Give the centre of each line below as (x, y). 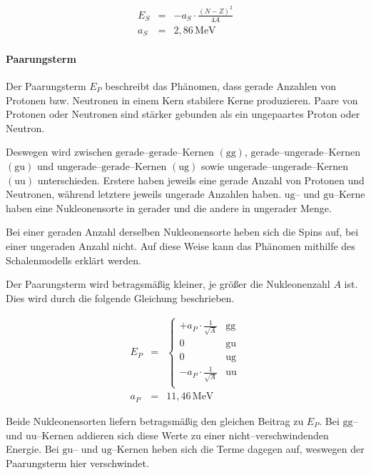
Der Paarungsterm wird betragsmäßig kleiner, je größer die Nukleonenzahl (168, 284)
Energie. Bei (32, 449)
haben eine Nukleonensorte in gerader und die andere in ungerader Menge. (169, 207)
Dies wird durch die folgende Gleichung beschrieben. (120, 297)
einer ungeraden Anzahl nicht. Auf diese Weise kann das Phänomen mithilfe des (181, 245)
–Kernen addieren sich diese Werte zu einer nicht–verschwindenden (183, 435)
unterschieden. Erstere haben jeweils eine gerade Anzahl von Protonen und (201, 180)
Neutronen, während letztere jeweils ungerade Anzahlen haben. (144, 194)
